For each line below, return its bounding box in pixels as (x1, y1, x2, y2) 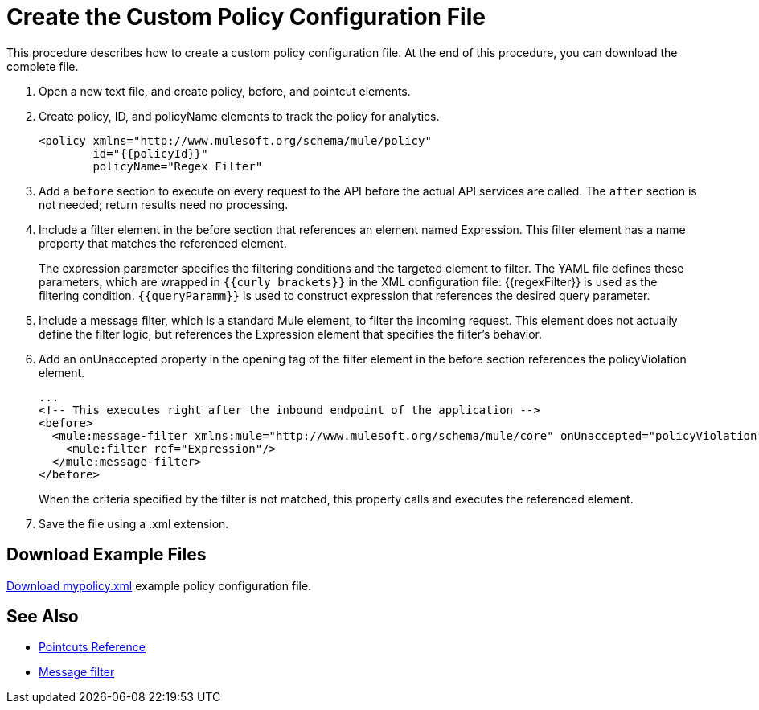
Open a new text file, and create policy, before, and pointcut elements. (39, 84, 411, 98)
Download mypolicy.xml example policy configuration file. (6, 578, 312, 593)
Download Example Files (6, 544, 207, 565)
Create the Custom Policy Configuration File (6, 3, 486, 31)
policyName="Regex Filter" (92, 159, 263, 173)
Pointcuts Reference (39, 640, 146, 655)
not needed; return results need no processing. (39, 197, 289, 211)
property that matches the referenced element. (39, 236, 287, 250)
